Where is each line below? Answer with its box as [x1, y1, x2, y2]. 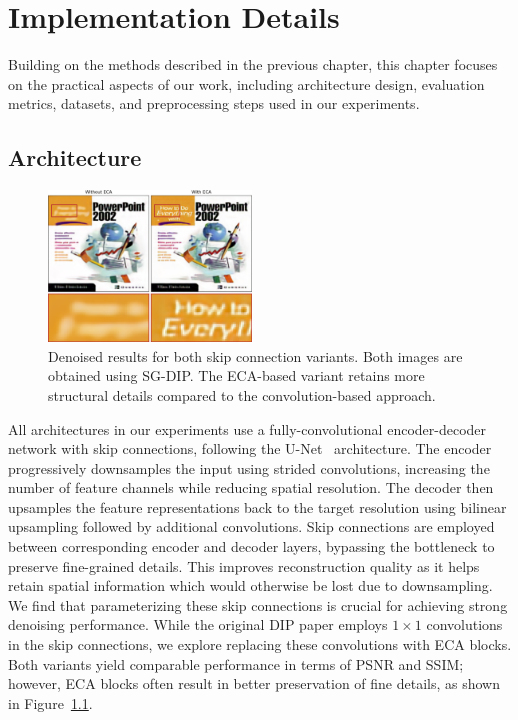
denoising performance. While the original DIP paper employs [8, 614, 388, 635]
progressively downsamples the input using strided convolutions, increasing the [8, 457, 490, 478]
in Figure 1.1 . [8, 692, 93, 713]
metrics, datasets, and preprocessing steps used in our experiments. [8, 93, 420, 114]
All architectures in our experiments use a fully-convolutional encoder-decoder [8, 418, 487, 439]
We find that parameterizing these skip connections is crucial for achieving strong [8, 594, 508, 615]
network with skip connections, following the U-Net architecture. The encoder [8, 438, 492, 459]
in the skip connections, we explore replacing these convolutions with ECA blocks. [8, 634, 512, 655]
